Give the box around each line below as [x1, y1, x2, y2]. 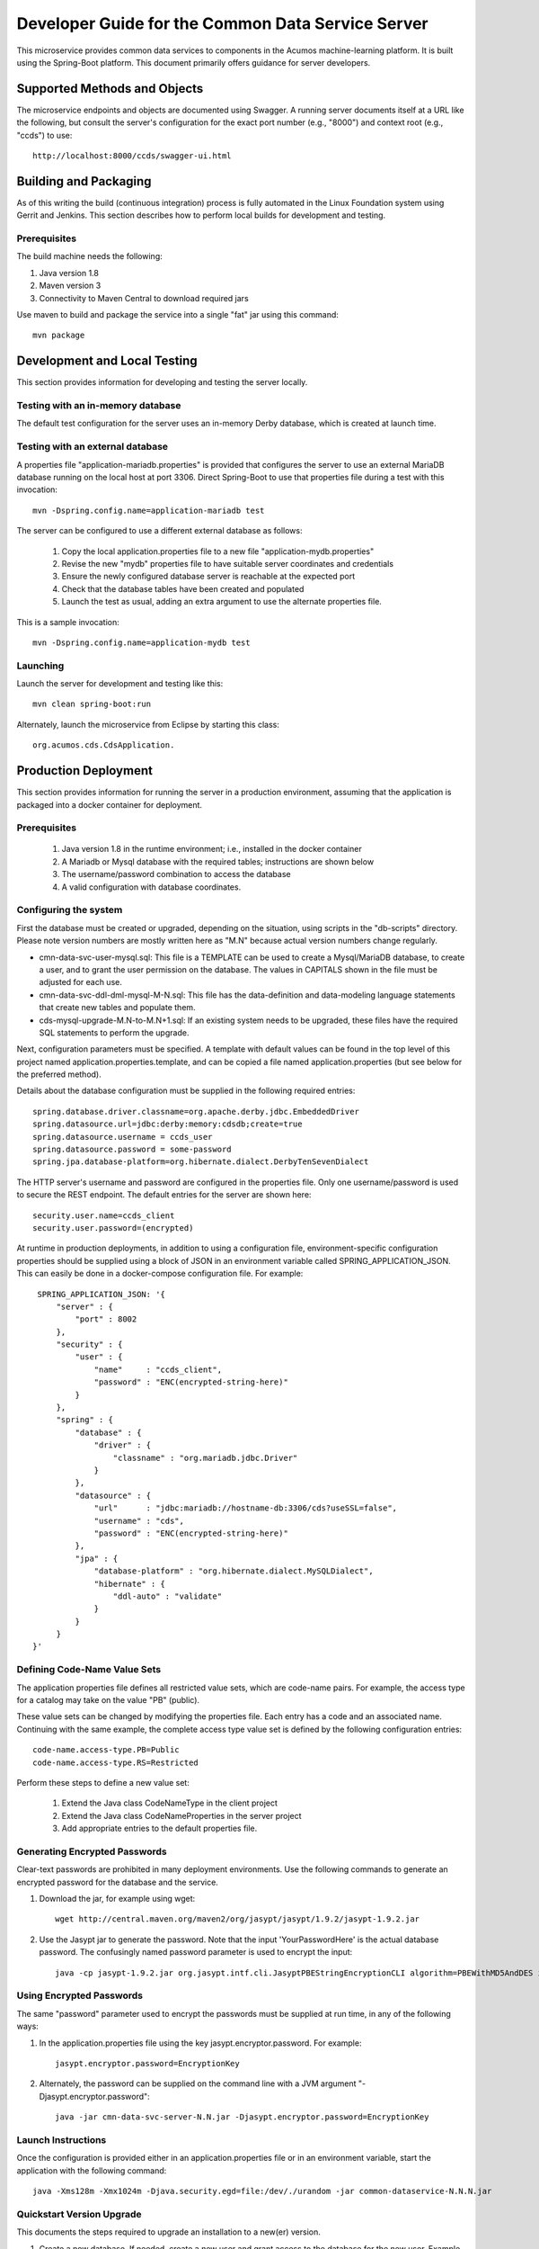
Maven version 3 [39, 280, 102, 291]
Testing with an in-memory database [16, 399, 181, 412]
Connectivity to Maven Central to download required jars [39, 292, 249, 303]
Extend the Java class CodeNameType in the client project [61, 1797, 278, 1808]
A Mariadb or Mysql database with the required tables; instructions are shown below [61, 856, 375, 867]
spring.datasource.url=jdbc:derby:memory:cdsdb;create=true [32, 1119, 303, 1129]
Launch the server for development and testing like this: [16, 678, 224, 689]
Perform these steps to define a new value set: [16, 1777, 190, 1788]
